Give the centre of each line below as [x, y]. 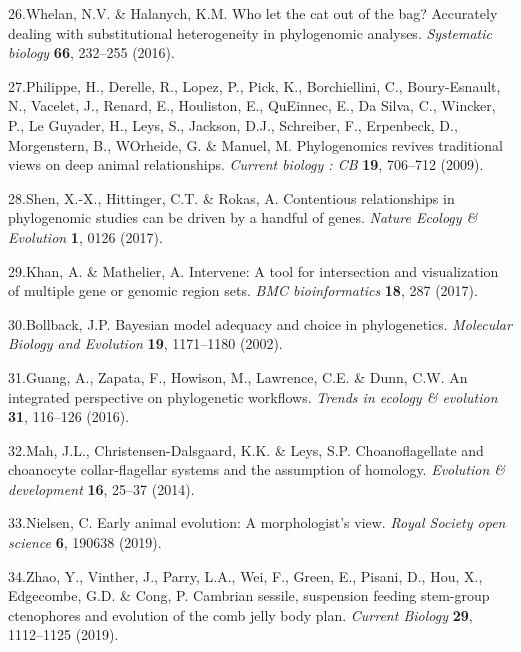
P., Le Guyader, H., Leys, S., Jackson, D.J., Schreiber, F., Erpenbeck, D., [233, 124]
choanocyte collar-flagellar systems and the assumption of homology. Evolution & [257, 469]
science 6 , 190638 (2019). [85, 542]
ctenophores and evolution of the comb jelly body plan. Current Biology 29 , [240, 614]
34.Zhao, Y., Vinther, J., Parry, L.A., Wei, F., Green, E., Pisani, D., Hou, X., [245, 575]
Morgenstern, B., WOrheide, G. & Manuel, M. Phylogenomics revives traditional [255, 144]
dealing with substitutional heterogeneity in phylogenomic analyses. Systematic [250, 32]
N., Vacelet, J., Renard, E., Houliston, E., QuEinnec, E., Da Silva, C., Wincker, [252, 105]
